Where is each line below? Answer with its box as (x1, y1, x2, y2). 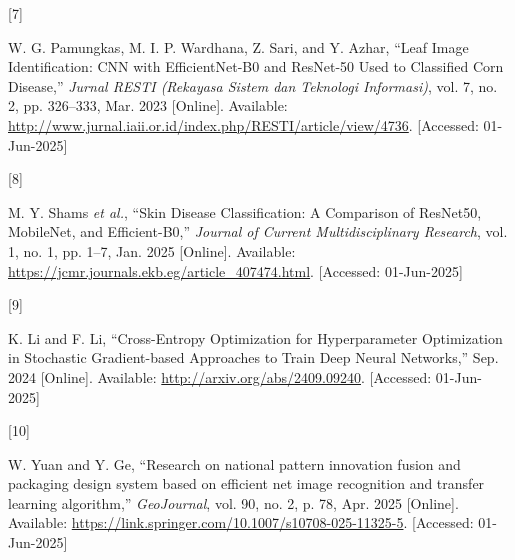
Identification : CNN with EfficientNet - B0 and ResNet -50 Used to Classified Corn (8, 56, 504, 77)
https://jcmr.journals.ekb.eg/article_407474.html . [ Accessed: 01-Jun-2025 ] (8, 260, 463, 281)
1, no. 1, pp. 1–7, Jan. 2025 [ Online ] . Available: (8, 240, 296, 261)
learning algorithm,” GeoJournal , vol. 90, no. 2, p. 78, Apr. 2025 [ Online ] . (8, 492, 459, 513)
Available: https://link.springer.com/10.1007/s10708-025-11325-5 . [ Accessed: (8, 512, 474, 533)
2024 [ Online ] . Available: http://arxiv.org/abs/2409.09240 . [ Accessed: (8, 366, 432, 387)
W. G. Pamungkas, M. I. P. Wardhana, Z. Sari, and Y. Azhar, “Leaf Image (8, 36, 469, 57)
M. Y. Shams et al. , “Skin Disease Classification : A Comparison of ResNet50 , (8, 201, 482, 222)
